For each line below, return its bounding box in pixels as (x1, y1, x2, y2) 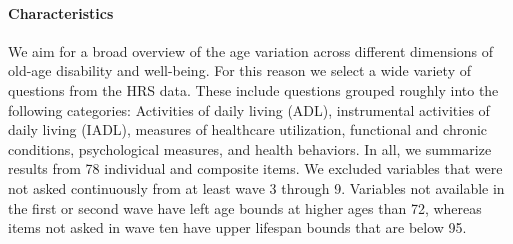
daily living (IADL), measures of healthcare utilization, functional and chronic (8, 119, 488, 140)
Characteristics (8, 2, 114, 23)
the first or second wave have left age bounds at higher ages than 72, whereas (8, 197, 482, 218)
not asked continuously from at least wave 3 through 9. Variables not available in (8, 177, 505, 198)
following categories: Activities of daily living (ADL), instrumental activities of (8, 99, 490, 120)
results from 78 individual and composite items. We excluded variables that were (8, 158, 503, 179)
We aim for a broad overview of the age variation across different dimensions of (8, 40, 494, 61)
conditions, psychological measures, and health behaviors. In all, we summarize (8, 138, 492, 159)
